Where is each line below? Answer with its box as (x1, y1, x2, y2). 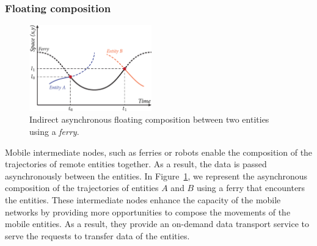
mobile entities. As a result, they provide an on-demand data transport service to (5, 217, 309, 230)
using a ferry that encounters (196, 181, 305, 194)
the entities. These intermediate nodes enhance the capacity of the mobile (5, 193, 281, 206)
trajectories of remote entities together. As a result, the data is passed (5, 157, 267, 170)
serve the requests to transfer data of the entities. (5, 229, 190, 242)
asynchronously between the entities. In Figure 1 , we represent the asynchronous (5, 169, 308, 182)
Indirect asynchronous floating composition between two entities (29, 113, 269, 126)
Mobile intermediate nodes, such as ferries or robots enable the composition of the (5, 145, 313, 158)
